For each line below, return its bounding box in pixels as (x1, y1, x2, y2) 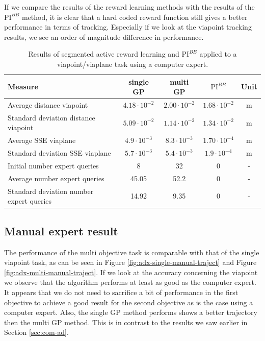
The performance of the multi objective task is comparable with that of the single (4, 247, 259, 257)
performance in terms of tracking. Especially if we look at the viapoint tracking (4, 21, 252, 32)
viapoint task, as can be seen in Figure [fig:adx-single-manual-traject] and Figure (4, 257, 257, 267)
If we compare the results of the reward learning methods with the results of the (4, 2, 255, 12)
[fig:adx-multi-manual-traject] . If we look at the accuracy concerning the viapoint (4, 266, 258, 277)
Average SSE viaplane (8, 135, 76, 145)
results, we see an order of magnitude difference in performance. (4, 31, 204, 42)
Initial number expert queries (8, 160, 99, 170)
